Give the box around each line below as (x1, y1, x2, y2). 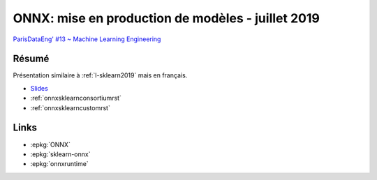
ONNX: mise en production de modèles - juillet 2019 (13, 10, 320, 26)
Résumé (13, 53, 50, 65)
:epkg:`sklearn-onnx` (30, 150, 91, 158)
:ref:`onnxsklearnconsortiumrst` (30, 94, 122, 103)
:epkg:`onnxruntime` (30, 160, 89, 168)
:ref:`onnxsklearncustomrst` (30, 103, 111, 112)
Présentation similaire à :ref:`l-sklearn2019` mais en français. (13, 71, 188, 80)
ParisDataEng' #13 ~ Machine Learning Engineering (13, 35, 161, 43)
